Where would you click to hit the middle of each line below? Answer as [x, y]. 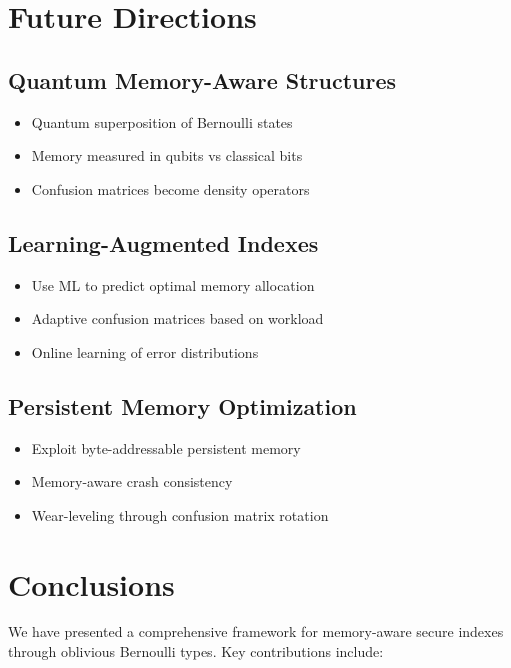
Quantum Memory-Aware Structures [202, 79]
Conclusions [91, 583]
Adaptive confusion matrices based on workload [177, 318]
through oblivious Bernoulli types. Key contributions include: [196, 651]
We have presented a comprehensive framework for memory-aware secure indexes [256, 631]
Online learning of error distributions [145, 351]
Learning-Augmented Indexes [163, 242]
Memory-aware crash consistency [132, 481]
